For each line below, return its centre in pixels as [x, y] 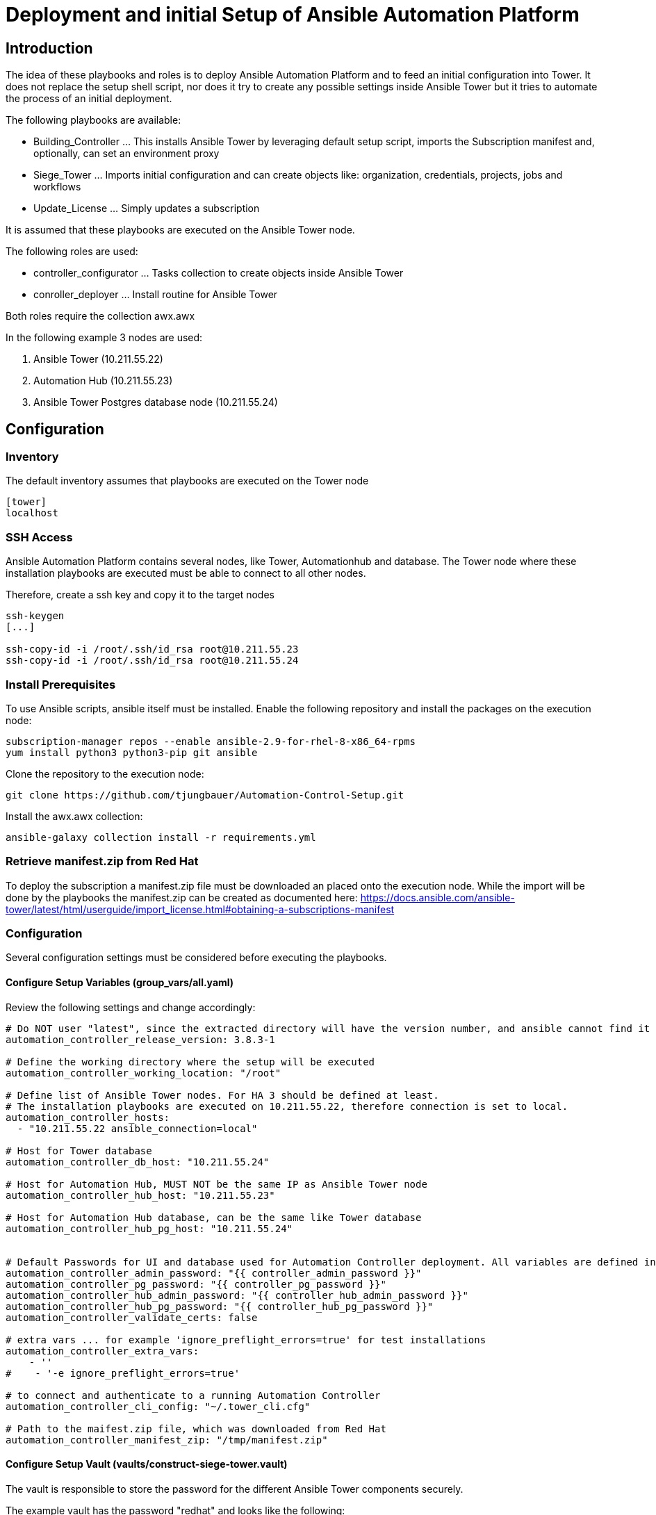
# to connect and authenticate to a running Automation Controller [193, 1395]
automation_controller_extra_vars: [102, 1351]
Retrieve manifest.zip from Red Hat [102, 861]
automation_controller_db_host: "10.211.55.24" [138, 1162]
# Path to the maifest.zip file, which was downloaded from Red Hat [196, 1428]
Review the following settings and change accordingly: [131, 1007]
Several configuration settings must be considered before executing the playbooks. [196, 958]
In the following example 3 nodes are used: [104, 338]
